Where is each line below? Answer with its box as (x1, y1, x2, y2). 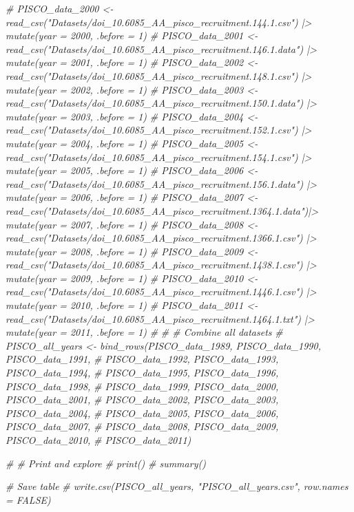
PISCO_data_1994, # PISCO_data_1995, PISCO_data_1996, (6, 365, 279, 380)
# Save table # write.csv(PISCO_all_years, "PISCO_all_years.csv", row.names (6, 479, 348, 493)
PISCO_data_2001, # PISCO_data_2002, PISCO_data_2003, (6, 392, 279, 407)
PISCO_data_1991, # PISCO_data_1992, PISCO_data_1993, (6, 352, 279, 366)
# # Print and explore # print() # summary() (6, 456, 206, 470)
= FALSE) (6, 492, 51, 506)
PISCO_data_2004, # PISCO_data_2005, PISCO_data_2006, (6, 405, 279, 420)
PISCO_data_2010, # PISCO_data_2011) (6, 433, 191, 447)
